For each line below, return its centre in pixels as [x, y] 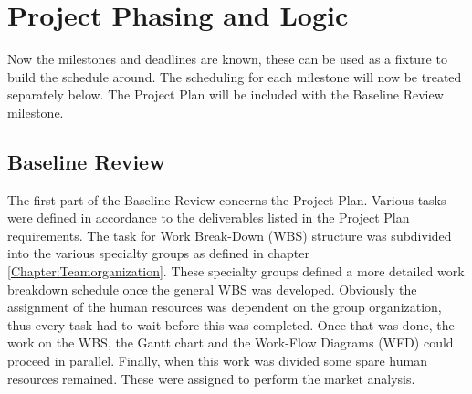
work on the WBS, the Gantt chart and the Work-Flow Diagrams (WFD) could [231, 342]
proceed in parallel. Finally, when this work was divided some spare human [217, 361]
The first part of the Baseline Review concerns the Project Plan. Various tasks [227, 199]
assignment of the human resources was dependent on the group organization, [225, 307]
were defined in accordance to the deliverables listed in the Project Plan [209, 218]
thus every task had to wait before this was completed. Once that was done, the [231, 324]
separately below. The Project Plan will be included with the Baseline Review [226, 94]
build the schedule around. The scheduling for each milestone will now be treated [235, 76]
